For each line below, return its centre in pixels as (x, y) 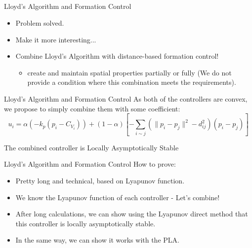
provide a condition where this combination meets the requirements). (132, 82)
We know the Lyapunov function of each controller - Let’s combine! (118, 197)
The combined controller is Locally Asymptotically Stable (91, 147)
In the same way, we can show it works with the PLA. (97, 240)
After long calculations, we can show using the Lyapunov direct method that (132, 214)
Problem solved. (40, 22)
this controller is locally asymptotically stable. (85, 223)
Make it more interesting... (56, 39)
